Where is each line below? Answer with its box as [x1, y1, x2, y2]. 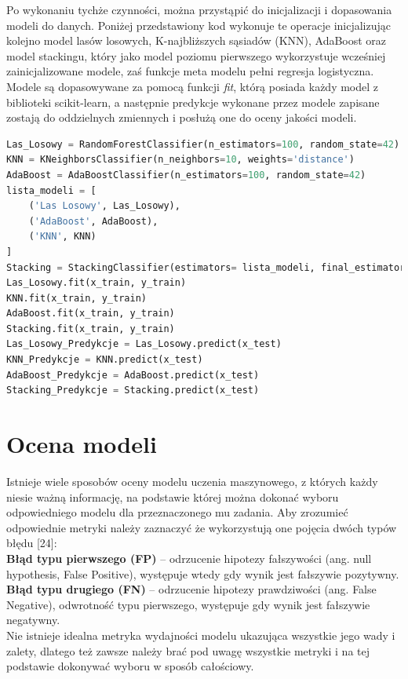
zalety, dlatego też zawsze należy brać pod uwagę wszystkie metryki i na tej [6, 642, 370, 659]
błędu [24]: [6, 535, 57, 551]
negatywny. [6, 611, 60, 628]
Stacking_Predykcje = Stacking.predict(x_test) [6, 385, 260, 396]
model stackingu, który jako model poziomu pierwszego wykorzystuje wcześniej [6, 47, 386, 64]
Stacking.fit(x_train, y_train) [6, 323, 175, 334]
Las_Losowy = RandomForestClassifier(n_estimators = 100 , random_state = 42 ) [6, 138, 400, 150]
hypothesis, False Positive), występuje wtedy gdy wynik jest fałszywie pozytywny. [6, 565, 399, 582]
